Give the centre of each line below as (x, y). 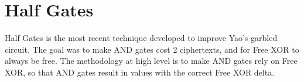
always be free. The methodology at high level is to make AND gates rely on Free (151, 61)
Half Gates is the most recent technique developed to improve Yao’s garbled (141, 38)
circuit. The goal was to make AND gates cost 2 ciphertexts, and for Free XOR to (152, 49)
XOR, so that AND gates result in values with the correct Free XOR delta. (140, 72)
